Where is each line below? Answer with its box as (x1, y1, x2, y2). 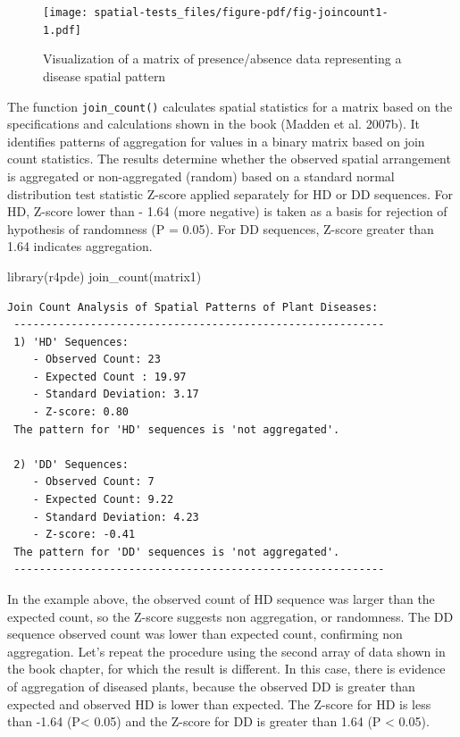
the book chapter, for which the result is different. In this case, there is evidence (7, 659, 446, 678)
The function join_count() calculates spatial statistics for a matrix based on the (7, 96, 453, 115)
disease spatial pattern (43, 66, 166, 85)
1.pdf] (43, 23, 81, 37)
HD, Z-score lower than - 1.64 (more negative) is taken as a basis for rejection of (7, 202, 447, 221)
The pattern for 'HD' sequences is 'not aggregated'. (13, 423, 340, 436)
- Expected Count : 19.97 (32, 370, 187, 383)
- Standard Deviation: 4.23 (32, 510, 199, 523)
